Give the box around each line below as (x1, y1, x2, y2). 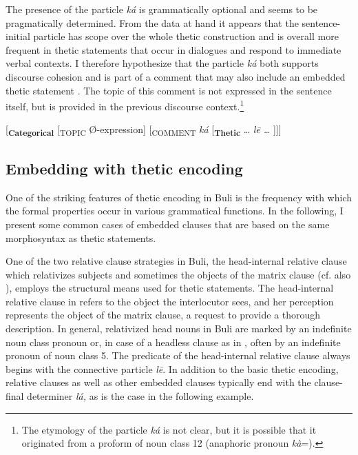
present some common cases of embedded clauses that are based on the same (6, 216, 330, 231)
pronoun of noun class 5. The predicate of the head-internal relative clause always (6, 348, 350, 363)
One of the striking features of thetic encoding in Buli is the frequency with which (6, 190, 352, 204)
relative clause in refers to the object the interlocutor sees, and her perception (6, 294, 334, 308)
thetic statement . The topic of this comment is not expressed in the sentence (6, 83, 332, 97)
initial (6, 29, 30, 43)
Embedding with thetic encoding (6, 157, 243, 179)
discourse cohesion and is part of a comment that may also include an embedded (6, 69, 346, 83)
